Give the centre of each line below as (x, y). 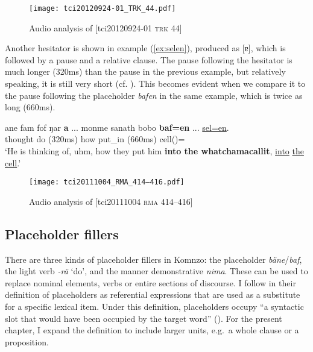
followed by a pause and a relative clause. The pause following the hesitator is (149, 59)
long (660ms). (30, 107)
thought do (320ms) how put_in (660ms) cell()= (95, 139)
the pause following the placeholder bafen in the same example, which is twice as (154, 95)
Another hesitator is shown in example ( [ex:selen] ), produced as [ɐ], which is (145, 48)
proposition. (27, 341)
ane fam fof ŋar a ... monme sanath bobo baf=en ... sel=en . (117, 127)
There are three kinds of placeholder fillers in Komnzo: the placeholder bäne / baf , (153, 259)
